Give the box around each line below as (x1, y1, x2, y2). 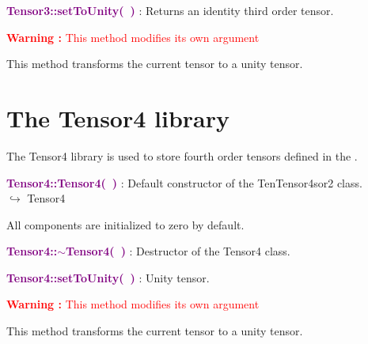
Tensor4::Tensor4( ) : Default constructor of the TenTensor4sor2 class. (6, 174, 362, 191)
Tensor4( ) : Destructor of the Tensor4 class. (66, 243, 290, 259)
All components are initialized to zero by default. (6, 216, 245, 232)
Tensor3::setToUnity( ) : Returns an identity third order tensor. (6, 2, 334, 18)
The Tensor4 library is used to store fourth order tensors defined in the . (6, 147, 358, 164)
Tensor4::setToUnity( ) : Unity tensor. (6, 269, 210, 285)
